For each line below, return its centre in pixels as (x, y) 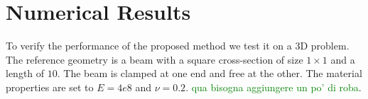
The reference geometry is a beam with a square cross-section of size (155, 59)
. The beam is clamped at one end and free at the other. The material (210, 73)
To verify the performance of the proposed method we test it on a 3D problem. (178, 46)
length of (25, 73)
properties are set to (50, 87)
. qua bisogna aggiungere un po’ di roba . (274, 87)
